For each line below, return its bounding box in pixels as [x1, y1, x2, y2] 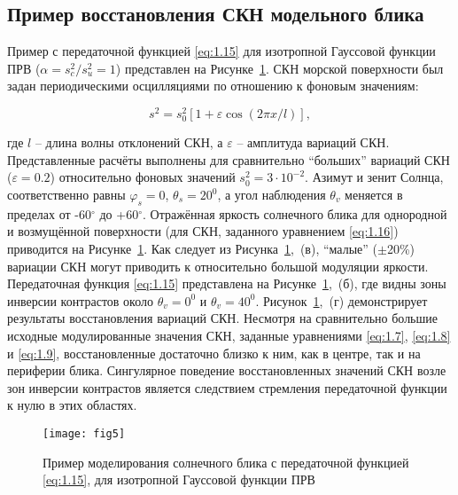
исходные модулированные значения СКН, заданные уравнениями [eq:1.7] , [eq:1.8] [7, 326, 451, 344]
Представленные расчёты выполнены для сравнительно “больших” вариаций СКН [7, 150, 450, 169]
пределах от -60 [7, 204, 91, 223]
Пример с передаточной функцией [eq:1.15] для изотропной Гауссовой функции [7, 42, 436, 60]
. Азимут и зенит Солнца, [305, 168, 444, 186]
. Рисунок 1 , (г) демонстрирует [255, 291, 428, 310]
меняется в [345, 185, 403, 203]
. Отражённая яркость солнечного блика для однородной [142, 204, 447, 223]
